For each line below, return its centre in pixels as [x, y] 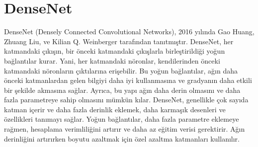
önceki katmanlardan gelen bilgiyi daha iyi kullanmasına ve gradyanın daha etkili [128, 80]
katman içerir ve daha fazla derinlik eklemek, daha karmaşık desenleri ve [115, 109]
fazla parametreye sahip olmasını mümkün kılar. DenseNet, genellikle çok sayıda [126, 100]
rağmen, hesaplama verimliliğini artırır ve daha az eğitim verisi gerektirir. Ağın [125, 129]
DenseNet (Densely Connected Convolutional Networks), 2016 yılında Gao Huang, [129, 32]
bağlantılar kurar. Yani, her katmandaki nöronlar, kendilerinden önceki [112, 60]
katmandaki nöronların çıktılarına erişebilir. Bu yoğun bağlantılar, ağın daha [121, 70]
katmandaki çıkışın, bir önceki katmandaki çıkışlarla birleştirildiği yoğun [115, 51]
